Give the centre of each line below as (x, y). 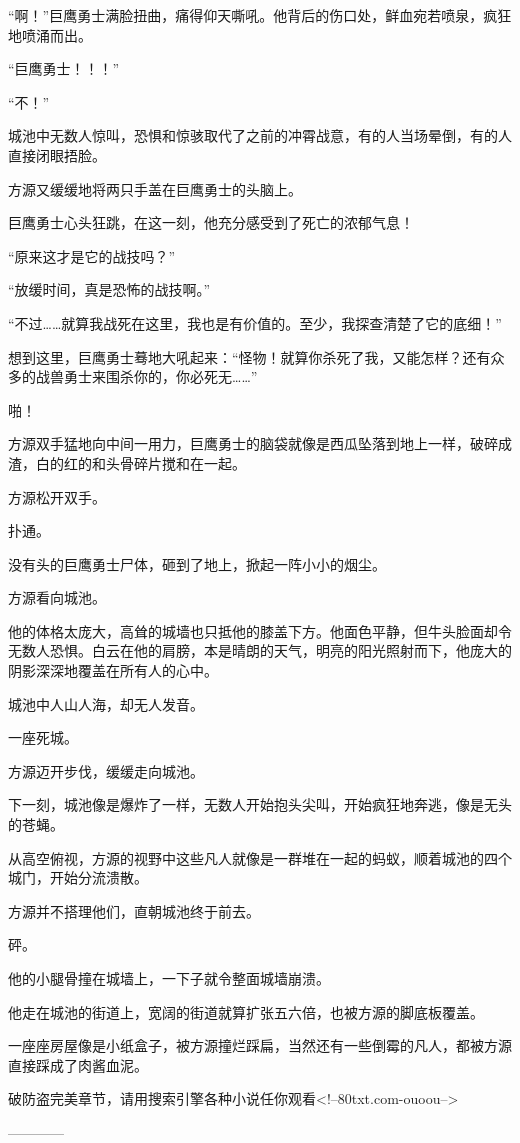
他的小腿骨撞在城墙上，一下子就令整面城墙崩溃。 (169, 978)
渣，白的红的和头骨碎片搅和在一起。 (127, 462)
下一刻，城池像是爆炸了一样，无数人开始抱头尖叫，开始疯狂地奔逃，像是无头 (260, 804)
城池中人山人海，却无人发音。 (106, 703)
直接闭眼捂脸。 (57, 154)
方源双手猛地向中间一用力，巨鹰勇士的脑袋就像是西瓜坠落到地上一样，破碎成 (260, 443)
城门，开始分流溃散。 (78, 877)
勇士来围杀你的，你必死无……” (160, 376)
